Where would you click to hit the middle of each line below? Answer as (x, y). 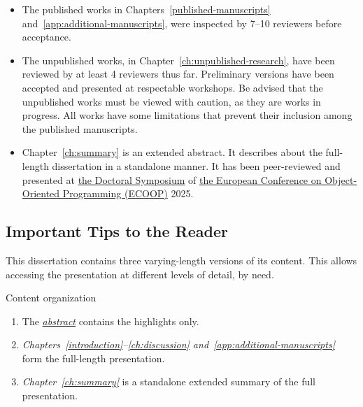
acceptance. (47, 37)
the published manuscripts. (80, 128)
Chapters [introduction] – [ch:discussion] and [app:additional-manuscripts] (178, 344)
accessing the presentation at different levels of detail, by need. (140, 274)
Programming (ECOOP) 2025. (128, 193)
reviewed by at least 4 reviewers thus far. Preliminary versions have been (178, 74)
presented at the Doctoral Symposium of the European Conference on (172, 179)
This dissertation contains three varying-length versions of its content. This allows (181, 260)
